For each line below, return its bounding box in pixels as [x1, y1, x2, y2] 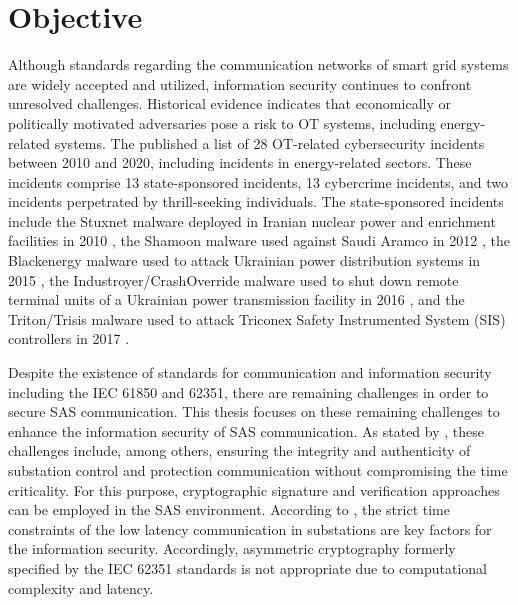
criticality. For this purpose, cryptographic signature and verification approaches [8, 479, 500, 500]
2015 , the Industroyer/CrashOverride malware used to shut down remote [8, 269, 459, 290]
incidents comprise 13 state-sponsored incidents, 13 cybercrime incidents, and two [8, 171, 508, 192]
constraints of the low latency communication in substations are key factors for [8, 518, 492, 539]
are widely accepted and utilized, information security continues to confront [8, 73, 472, 94]
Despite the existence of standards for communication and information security [8, 362, 492, 383]
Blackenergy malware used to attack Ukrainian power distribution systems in [8, 250, 481, 271]
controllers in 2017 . [8, 328, 130, 349]
